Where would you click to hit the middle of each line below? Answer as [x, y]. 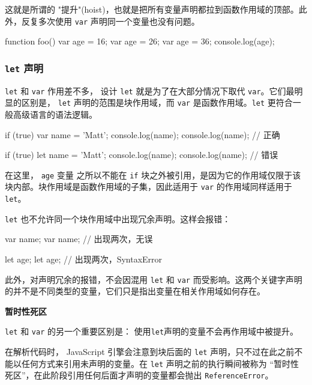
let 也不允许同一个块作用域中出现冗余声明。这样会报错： [118, 218]
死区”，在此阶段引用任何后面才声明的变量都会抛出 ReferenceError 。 [139, 375]
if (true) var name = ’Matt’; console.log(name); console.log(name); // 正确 [142, 134]
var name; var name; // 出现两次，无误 [79, 239]
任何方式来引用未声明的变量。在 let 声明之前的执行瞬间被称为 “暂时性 [160, 363]
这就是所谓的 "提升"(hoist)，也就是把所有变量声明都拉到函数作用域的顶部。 [152, 9]
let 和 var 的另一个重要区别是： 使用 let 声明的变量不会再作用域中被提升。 [152, 331]
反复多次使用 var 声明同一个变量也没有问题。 [110, 21]
